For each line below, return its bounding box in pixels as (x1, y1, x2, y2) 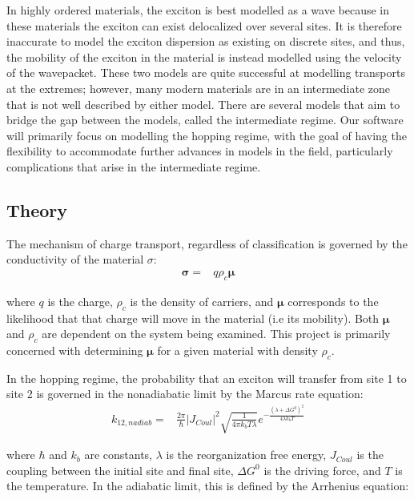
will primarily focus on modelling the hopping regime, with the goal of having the (6, 127, 407, 143)
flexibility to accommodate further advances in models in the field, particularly (6, 143, 393, 159)
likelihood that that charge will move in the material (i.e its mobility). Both (6, 309, 380, 326)
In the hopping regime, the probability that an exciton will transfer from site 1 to (6, 369, 407, 386)
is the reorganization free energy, (166, 446, 327, 463)
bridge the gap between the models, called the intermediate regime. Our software (6, 111, 404, 128)
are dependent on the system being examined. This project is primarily (42, 325, 391, 342)
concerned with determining (6, 341, 143, 358)
